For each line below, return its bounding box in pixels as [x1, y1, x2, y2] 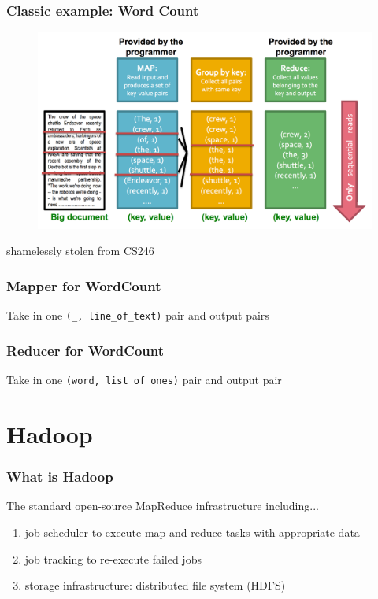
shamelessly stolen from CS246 [6, 242, 154, 259]
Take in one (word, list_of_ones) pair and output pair [6, 372, 282, 388]
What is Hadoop [6, 467, 113, 486]
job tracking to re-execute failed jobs [24, 550, 202, 567]
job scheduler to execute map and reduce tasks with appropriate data [24, 524, 360, 541]
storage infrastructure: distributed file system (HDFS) [24, 577, 286, 593]
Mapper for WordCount [6, 276, 161, 295]
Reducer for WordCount [6, 340, 165, 360]
